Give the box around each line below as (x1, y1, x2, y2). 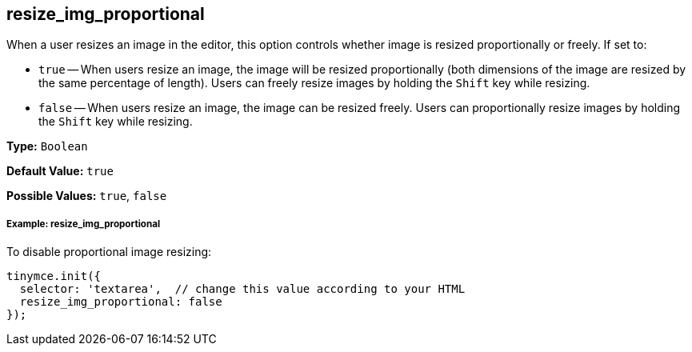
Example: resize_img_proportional (6, 218, 161, 230)
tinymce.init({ (6, 270, 102, 283)
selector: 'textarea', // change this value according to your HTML (19, 282, 466, 296)
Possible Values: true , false (6, 189, 167, 203)
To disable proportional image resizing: (6, 245, 212, 259)
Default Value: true (6, 164, 114, 178)
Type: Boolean (6, 139, 88, 154)
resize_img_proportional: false (19, 295, 222, 309)
